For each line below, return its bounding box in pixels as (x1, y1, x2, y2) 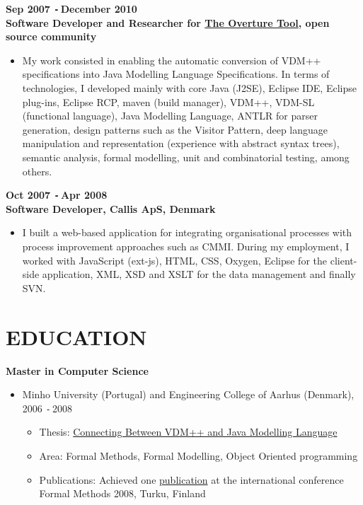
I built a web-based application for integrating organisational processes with (22, 225, 352, 240)
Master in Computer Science (6, 363, 149, 378)
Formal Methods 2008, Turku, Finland (39, 486, 206, 501)
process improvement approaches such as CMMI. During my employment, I (22, 239, 350, 254)
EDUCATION (6, 322, 147, 351)
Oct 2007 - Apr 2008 (6, 187, 108, 202)
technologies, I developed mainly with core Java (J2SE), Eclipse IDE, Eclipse (22, 81, 357, 95)
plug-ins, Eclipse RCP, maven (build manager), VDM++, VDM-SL (22, 94, 315, 109)
